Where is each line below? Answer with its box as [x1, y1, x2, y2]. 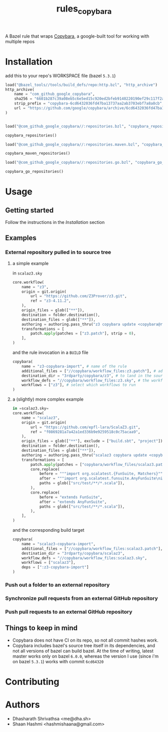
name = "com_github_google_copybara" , [14, 91, 95, 97]
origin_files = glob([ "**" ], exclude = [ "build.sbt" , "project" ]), [21, 439, 165, 444]
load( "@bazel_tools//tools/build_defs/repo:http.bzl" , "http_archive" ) [5, 82, 157, 87]
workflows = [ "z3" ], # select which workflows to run [21, 383, 136, 388]
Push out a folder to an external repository [5, 581, 110, 588]
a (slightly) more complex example [12, 396, 84, 402]
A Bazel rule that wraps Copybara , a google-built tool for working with [5, 33, 149, 39]
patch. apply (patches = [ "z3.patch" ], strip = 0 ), [30, 331, 136, 336]
